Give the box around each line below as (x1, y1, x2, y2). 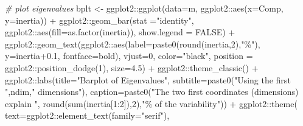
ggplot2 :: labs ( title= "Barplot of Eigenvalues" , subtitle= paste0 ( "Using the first (5, 73, 291, 86)
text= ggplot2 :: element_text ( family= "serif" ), (5, 109, 170, 122)
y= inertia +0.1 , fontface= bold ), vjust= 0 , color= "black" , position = (5, 49, 253, 62)
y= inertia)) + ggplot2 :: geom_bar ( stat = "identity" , (5, 13, 194, 26)
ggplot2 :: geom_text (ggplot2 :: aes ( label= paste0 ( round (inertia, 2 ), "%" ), (5, 37, 260, 50)
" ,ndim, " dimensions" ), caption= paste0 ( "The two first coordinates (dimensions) (5, 85, 299, 98)
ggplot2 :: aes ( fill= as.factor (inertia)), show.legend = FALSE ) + (5, 26, 235, 38)
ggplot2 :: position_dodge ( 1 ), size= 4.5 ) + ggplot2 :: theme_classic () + (5, 61, 259, 74)
